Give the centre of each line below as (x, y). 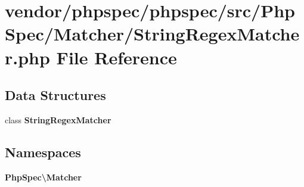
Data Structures (55, 95)
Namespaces (43, 152)
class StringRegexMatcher (58, 119)
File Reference (117, 57)
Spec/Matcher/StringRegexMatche (152, 34)
